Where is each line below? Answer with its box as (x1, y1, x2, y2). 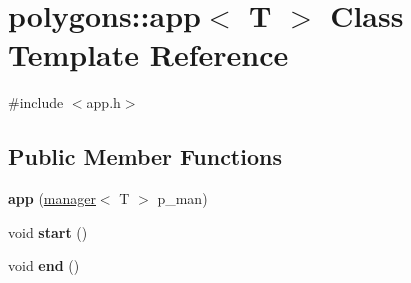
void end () (8, 255, 80, 276)
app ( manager (8, 188, 96, 209)
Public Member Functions (8, 141, 282, 172)
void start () (8, 221, 88, 242)
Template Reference (8, 34, 289, 75)
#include (8, 92, 64, 113)
